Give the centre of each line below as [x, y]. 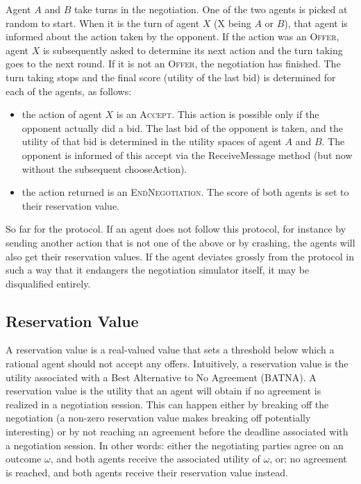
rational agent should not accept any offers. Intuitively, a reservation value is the [177, 364]
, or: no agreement [308, 459]
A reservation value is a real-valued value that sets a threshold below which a [170, 350]
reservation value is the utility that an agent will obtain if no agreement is [163, 391]
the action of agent [62, 114]
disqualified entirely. [48, 283]
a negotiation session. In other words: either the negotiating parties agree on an [175, 445]
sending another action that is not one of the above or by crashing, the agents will [180, 242]
